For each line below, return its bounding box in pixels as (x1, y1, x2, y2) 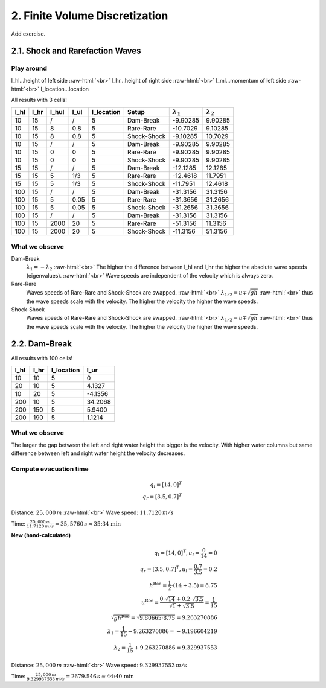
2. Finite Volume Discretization (11, 9, 168, 22)
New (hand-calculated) (11, 532, 71, 539)
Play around (11, 64, 48, 72)
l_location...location (40, 85, 89, 93)
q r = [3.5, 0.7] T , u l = (139, 564, 193, 573)
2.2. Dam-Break (11, 339, 72, 349)
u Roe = (141, 598, 159, 606)
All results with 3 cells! (11, 97, 68, 104)
